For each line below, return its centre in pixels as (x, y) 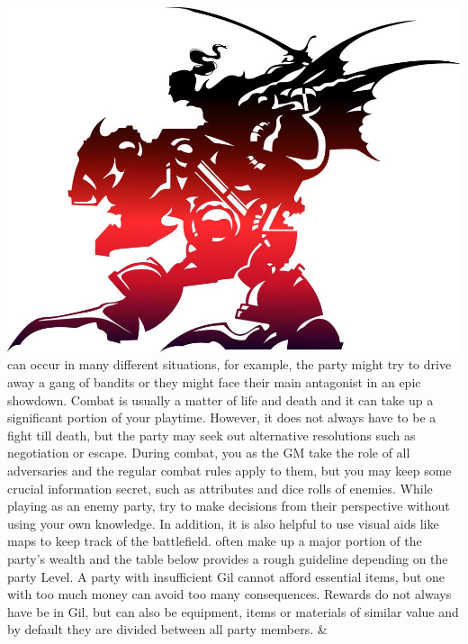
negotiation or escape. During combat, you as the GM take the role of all (209, 453)
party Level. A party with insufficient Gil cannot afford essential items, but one (226, 576)
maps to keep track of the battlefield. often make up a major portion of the (215, 541)
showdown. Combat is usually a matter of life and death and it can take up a (220, 399)
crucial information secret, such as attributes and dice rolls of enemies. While (220, 488)
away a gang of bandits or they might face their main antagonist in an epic (214, 382)
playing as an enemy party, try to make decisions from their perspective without (229, 506)
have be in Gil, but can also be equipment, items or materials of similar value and (233, 611)
